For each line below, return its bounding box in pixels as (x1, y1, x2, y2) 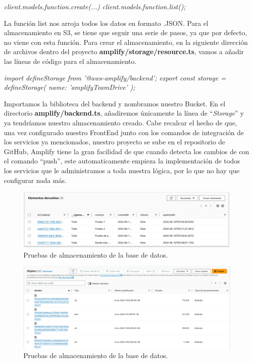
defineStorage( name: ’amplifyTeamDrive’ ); (4, 82, 135, 92)
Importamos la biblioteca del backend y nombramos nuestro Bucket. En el (4, 98, 226, 108)
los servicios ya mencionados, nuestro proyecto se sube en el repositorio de (4, 137, 225, 147)
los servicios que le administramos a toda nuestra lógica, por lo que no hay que (4, 165, 240, 175)
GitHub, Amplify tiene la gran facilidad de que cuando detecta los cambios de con (4, 146, 250, 156)
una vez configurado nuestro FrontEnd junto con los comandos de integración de (4, 127, 244, 137)
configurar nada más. (4, 175, 67, 185)
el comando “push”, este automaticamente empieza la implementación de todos (4, 156, 240, 166)
